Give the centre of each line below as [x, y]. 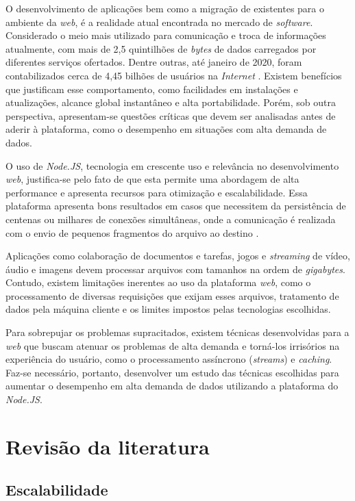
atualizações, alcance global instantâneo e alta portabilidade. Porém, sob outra [171, 102]
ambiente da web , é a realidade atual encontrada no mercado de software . [159, 22]
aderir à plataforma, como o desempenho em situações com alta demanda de [166, 129]
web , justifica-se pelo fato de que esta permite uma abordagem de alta [152, 179]
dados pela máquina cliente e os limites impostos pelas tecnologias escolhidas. [168, 309]
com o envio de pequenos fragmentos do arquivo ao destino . [132, 232]
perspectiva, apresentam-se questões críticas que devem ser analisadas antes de [171, 115]
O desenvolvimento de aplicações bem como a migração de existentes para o [165, 8]
